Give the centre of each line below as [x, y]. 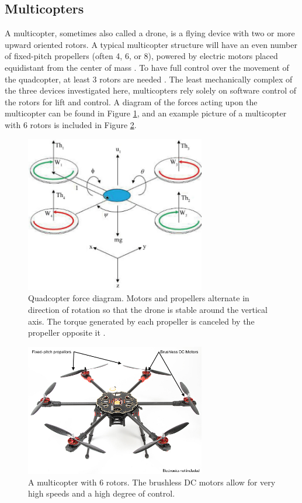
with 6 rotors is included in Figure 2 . [71, 124]
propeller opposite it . [67, 333]
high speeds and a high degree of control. [102, 493]
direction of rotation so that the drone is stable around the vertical [148, 310]
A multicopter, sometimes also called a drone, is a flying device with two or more [150, 33]
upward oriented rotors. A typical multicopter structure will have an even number [151, 44]
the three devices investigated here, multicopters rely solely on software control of [151, 90]
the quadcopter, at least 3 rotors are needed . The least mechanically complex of [149, 79]
